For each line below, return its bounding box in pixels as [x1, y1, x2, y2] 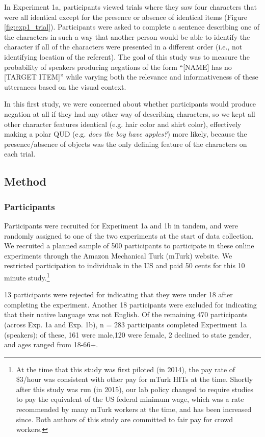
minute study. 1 [4, 270, 50, 282]
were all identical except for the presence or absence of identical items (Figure [4, 11, 247, 22]
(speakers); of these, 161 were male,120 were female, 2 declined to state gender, [4, 329, 251, 340]
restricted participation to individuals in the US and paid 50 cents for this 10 [4, 260, 245, 271]
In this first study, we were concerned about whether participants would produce [4, 98, 256, 109]
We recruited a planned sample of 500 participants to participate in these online [4, 240, 254, 251]
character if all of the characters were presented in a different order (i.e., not [4, 41, 243, 52]
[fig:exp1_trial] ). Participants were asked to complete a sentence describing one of [4, 21, 260, 32]
